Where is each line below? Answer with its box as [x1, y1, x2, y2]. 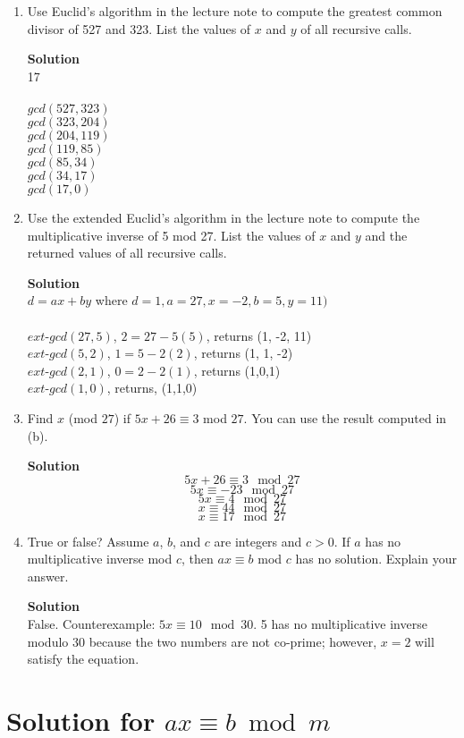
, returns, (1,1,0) [106, 378, 198, 397]
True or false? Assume [27, 531, 149, 550]
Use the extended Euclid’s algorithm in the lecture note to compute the [27, 208, 420, 226]
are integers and [214, 531, 302, 550]
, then [181, 549, 214, 568]
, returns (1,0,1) [193, 361, 281, 379]
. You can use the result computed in [243, 408, 447, 427]
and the [365, 225, 408, 244]
